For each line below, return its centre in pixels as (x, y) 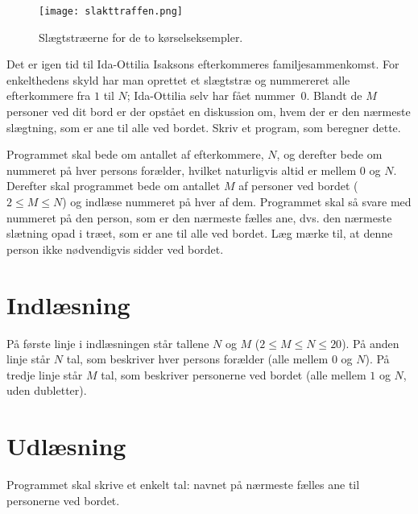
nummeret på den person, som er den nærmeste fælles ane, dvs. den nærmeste (199, 217)
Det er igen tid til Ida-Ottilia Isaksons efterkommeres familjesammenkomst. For (203, 64)
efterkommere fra (49, 95)
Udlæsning (66, 446)
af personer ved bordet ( (298, 186)
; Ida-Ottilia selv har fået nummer (211, 95)
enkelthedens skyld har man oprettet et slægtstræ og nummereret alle (178, 79)
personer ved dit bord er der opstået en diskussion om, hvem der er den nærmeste (209, 112)
